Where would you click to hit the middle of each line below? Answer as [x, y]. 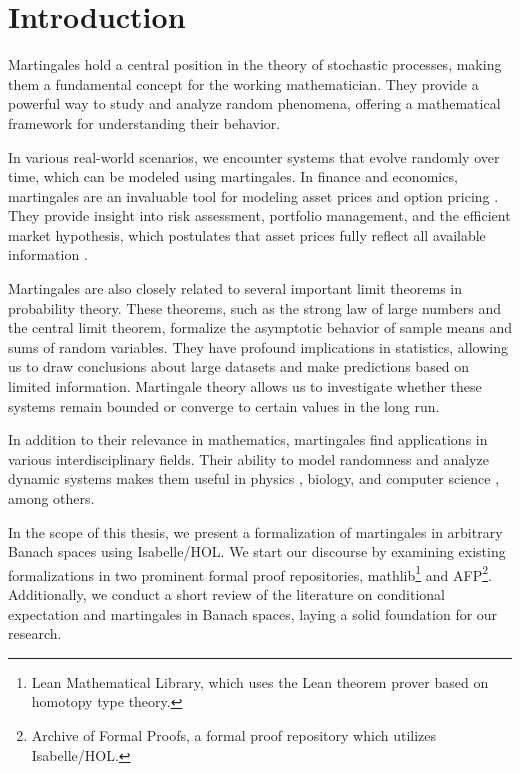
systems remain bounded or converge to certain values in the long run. [224, 405]
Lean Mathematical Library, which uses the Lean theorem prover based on [260, 681]
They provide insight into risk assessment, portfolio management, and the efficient [259, 215]
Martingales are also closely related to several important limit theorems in [235, 288]
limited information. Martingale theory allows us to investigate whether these [245, 386]
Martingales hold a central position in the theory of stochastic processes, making [255, 64]
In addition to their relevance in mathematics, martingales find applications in [248, 439]
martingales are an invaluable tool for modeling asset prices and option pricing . [253, 195]
